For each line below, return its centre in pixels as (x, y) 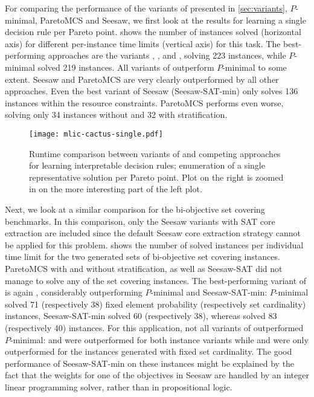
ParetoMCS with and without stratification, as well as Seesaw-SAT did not (144, 268)
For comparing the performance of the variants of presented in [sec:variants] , (146, 8)
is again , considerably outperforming (74, 292)
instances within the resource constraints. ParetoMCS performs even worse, (144, 102)
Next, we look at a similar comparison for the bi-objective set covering (135, 209)
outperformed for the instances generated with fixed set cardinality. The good (149, 351)
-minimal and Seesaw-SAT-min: (209, 292)
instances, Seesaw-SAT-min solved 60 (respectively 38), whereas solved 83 (141, 316)
